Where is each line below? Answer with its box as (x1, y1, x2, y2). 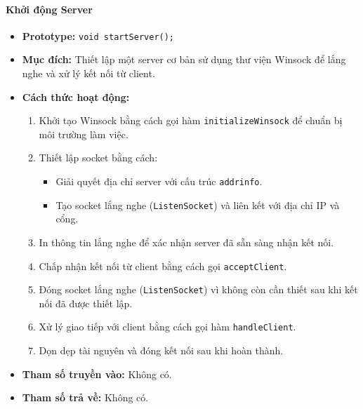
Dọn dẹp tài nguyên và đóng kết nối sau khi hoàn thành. (39, 343, 284, 358)
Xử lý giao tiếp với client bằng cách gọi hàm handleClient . (39, 319, 296, 334)
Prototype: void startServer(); (22, 28, 175, 43)
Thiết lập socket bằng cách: (39, 150, 158, 165)
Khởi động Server (6, 1, 93, 16)
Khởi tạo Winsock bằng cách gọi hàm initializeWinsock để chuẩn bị (39, 113, 343, 128)
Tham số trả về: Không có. (22, 390, 149, 405)
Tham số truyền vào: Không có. (22, 366, 172, 381)
